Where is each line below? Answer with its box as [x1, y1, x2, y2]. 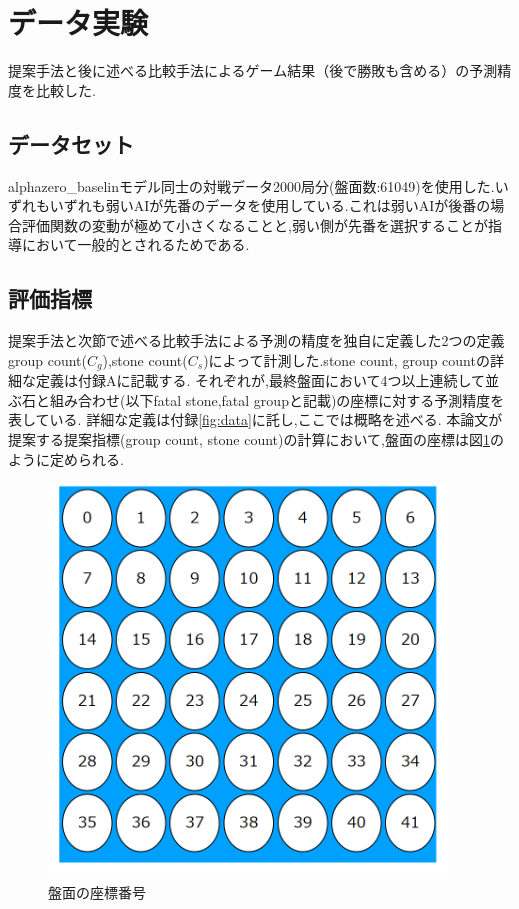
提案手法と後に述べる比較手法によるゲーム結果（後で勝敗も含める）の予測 [8, 60, 498, 81]
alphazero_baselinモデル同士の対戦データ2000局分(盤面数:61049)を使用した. [8, 175, 495, 196]
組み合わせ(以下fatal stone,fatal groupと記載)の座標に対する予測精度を [49, 389, 505, 410]
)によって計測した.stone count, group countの [203, 349, 490, 370]
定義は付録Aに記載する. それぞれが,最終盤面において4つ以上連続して [35, 370, 486, 391]
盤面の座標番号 [48, 881, 146, 902]
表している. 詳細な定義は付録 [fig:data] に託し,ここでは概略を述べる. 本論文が [8, 409, 503, 430]
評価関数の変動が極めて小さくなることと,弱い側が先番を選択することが [21, 214, 488, 235]
